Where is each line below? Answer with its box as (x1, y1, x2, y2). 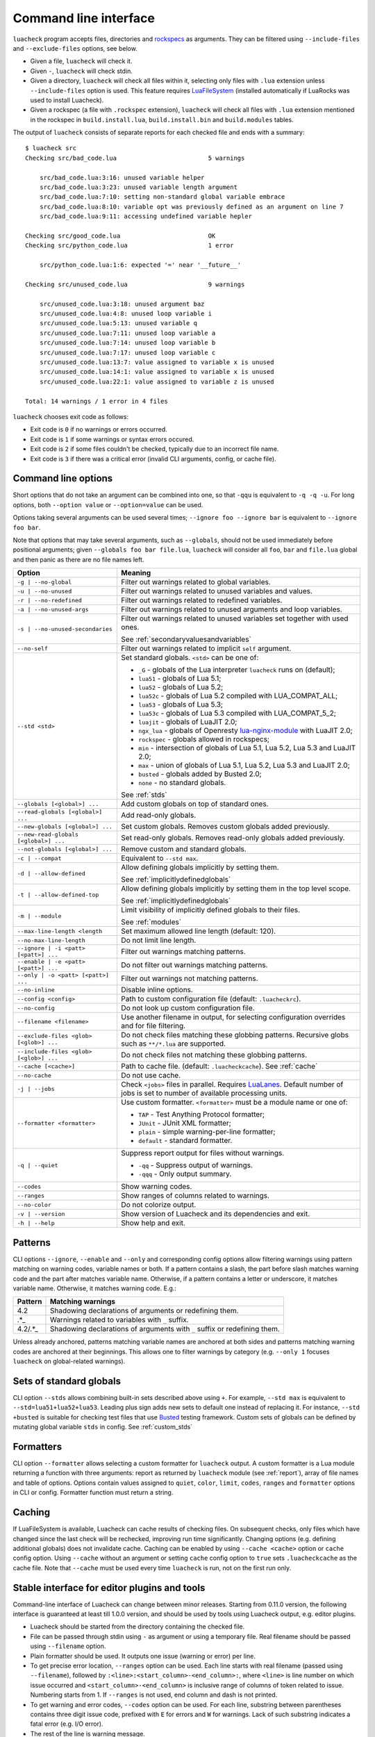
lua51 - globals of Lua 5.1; (138, 674, 222, 684)
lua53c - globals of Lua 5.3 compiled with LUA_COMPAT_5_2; (138, 709, 336, 718)
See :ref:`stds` (121, 790, 167, 800)
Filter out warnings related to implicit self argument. (121, 643, 292, 653)
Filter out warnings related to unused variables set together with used (121, 614, 349, 623)
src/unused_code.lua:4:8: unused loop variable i (39, 310, 212, 318)
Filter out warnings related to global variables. (121, 577, 271, 587)
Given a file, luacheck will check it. (30, 57, 133, 65)
